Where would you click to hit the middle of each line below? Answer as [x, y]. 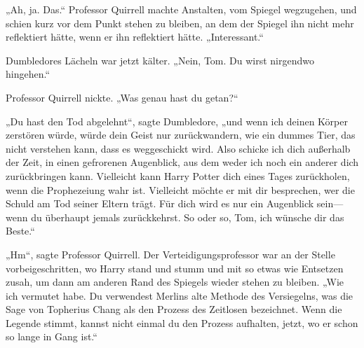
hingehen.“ [28, 74]
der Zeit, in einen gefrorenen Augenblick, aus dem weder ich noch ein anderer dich [182, 162]
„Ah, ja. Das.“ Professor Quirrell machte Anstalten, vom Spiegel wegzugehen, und [181, 9]
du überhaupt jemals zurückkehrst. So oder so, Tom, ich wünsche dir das [188, 217]
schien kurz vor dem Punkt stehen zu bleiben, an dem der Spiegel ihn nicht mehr [180, 23]
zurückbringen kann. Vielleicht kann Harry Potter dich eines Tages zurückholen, [178, 175]
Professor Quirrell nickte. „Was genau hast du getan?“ [122, 97]
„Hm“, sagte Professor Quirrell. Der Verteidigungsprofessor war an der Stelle [170, 254]
